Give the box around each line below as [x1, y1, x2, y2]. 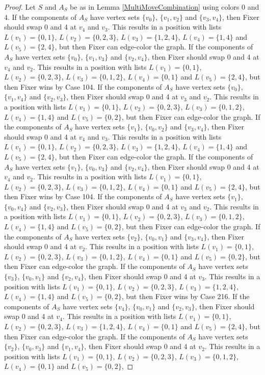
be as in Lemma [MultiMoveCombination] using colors [70, 2, 240, 12]
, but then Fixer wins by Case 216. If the [121, 291, 250, 302]
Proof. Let [4, 2, 36, 12]
